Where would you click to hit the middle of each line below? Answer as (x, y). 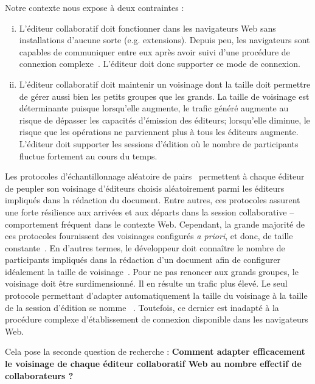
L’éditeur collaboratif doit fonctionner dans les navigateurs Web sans (147, 28)
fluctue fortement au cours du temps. (88, 155)
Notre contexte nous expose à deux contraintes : (95, 7)
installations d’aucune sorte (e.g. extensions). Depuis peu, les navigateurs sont (164, 40)
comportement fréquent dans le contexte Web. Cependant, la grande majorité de (155, 224)
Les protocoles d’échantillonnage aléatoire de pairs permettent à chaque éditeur (155, 176)
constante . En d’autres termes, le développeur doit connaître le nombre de (145, 247)
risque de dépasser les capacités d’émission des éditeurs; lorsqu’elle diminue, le (164, 120)
